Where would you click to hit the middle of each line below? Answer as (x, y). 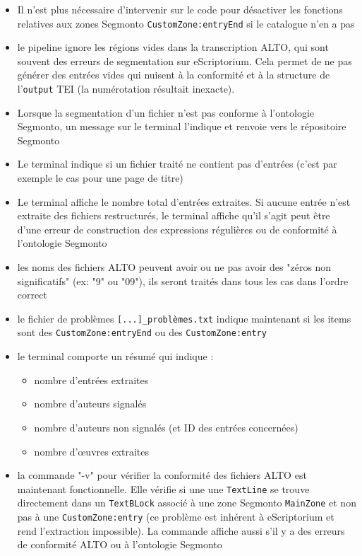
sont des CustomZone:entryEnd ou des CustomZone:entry (142, 332)
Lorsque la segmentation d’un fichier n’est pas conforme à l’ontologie (166, 112)
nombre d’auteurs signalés (90, 404)
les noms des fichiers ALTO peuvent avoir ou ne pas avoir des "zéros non (174, 267)
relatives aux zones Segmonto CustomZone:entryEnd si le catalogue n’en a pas (186, 23)
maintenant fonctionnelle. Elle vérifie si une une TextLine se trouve (163, 488)
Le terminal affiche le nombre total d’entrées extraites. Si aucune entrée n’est (184, 201)
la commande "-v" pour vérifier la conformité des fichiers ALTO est (162, 475)
